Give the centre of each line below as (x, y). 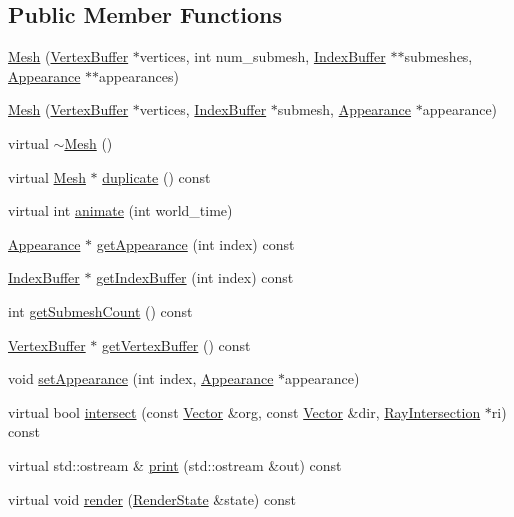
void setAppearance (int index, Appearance (141, 378)
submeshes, (438, 56)
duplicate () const (156, 176)
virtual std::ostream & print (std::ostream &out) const (175, 464)
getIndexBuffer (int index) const (195, 277)
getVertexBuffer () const (176, 344)
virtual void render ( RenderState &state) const (152, 498)
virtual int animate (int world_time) (120, 210)
